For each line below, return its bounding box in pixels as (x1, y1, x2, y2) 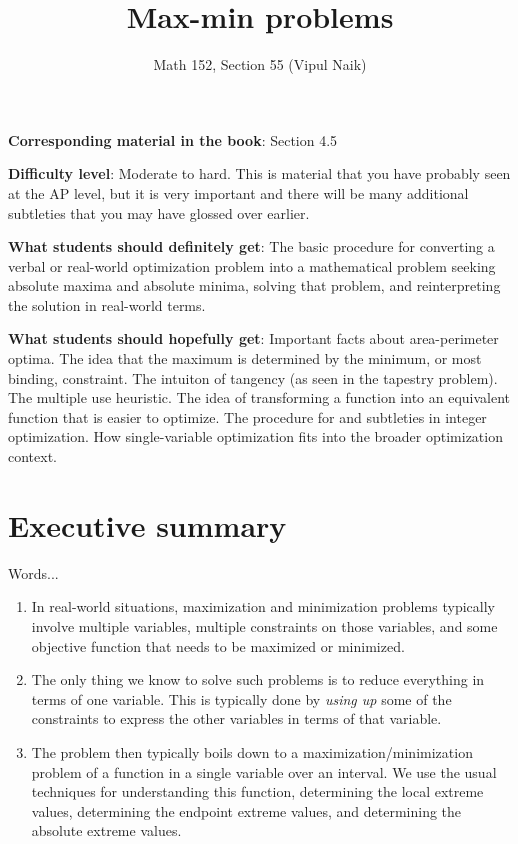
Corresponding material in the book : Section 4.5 (8, 129, 338, 150)
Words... (8, 562, 59, 583)
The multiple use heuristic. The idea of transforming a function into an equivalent (8, 387, 511, 408)
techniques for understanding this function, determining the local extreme (31, 781, 484, 802)
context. (8, 446, 57, 467)
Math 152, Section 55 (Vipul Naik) (153, 54, 367, 75)
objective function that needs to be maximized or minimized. (31, 635, 405, 656)
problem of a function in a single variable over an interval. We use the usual (31, 761, 497, 782)
